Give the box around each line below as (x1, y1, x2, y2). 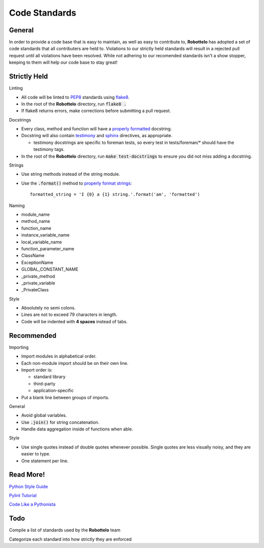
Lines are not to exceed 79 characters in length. (21, 311, 117, 318)
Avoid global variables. (21, 412, 67, 418)
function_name (21, 225, 51, 231)
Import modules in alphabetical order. (21, 353, 97, 359)
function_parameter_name (21, 245, 74, 252)
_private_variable (21, 280, 56, 286)
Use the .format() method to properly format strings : (21, 180, 132, 186)
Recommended (9, 331, 57, 340)
